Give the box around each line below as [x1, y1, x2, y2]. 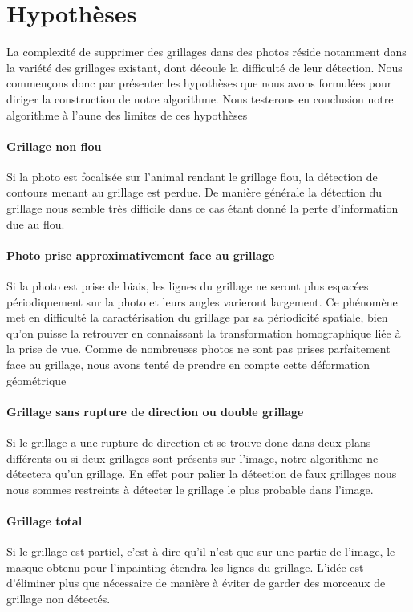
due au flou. [6, 215, 65, 232]
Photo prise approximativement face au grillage [6, 246, 275, 263]
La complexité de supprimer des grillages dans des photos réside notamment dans [6, 43, 407, 60]
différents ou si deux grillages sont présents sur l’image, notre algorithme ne [6, 449, 379, 466]
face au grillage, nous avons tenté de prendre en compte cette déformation [6, 356, 370, 373]
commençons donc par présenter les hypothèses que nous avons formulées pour [6, 75, 392, 91]
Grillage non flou [6, 137, 102, 154]
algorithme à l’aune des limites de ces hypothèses [6, 106, 248, 123]
